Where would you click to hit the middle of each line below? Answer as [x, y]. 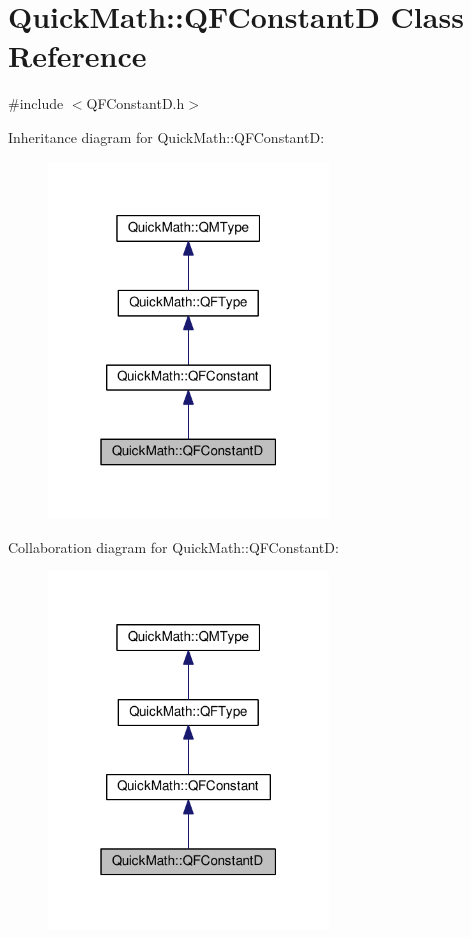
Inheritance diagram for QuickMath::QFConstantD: [166, 136]
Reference [77, 55]
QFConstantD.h [135, 103]
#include [36, 103]
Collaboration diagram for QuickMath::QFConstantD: [173, 546]
